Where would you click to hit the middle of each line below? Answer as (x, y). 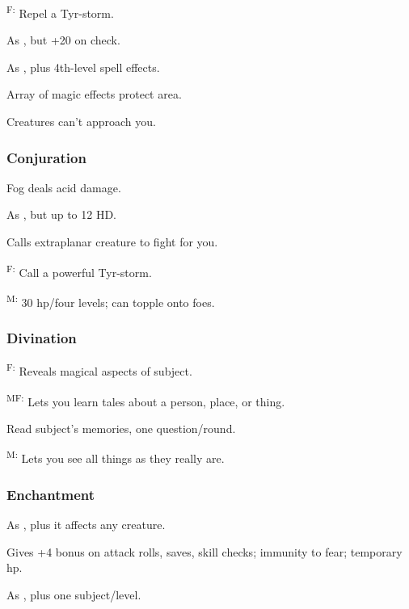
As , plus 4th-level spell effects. (83, 67)
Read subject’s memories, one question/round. (121, 428)
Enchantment (51, 494)
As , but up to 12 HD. (61, 214)
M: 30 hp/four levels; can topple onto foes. (111, 300)
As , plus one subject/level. (74, 594)
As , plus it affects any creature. (86, 524)
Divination (42, 338)
